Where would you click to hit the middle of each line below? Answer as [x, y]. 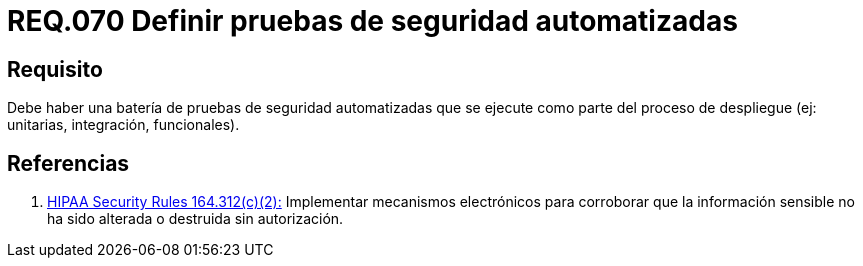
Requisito [55, 69]
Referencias [68, 163]
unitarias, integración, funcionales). [123, 125]
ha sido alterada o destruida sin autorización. [195, 219]
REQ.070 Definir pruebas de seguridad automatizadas [372, 21]
